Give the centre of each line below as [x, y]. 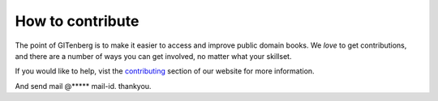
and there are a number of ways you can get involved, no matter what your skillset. [153, 56]
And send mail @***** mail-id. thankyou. [83, 86]
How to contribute [77, 21]
